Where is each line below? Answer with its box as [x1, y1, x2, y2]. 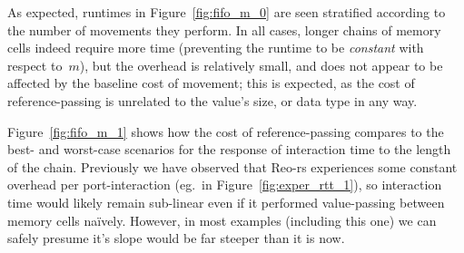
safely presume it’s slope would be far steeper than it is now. [7, 229, 345, 248]
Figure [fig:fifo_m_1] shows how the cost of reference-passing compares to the [7, 122, 444, 141]
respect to [7, 55, 63, 74]
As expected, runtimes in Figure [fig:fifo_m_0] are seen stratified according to [7, 3, 446, 21]
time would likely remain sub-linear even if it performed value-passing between [7, 192, 445, 211]
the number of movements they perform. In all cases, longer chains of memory [7, 20, 441, 39]
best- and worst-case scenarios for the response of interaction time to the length [7, 140, 451, 159]
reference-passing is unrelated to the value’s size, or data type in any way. [7, 91, 418, 110]
